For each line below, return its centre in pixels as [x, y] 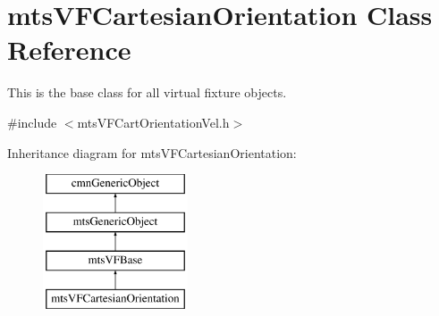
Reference [69, 50]
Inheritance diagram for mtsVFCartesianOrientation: [152, 152]
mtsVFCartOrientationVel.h [153, 122]
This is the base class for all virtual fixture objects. [147, 92]
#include [32, 122]
